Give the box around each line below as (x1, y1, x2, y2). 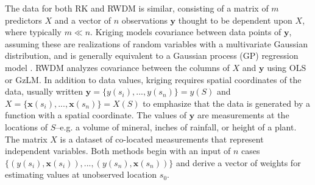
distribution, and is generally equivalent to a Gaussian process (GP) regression (5, 49, 299, 62)
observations (121, 13, 168, 26)
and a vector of (54, 13, 111, 26)
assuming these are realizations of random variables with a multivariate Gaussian (5, 37, 308, 50)
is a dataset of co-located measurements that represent (60, 132, 264, 145)
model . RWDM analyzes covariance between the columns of (5, 61, 230, 73)
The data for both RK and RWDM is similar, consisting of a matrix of (5, 2, 269, 14)
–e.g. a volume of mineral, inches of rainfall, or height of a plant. (55, 120, 297, 133)
